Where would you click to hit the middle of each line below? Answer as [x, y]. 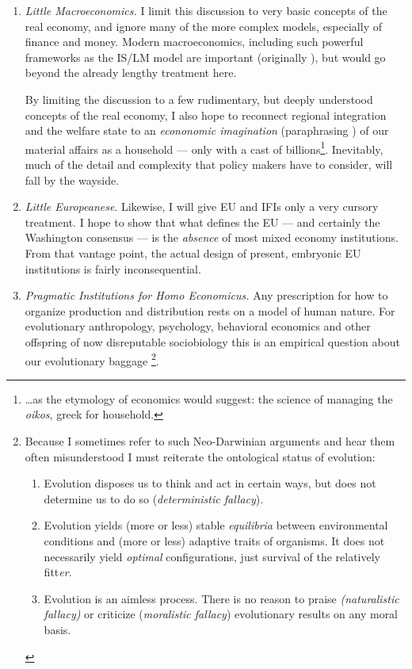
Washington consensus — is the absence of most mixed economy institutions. [212, 237]
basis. [57, 629]
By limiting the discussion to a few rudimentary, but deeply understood [199, 99]
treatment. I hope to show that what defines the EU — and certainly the [202, 222]
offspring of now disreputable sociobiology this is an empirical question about [212, 341]
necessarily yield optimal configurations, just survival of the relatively [212, 556]
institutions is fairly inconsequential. [113, 268]
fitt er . [58, 572]
